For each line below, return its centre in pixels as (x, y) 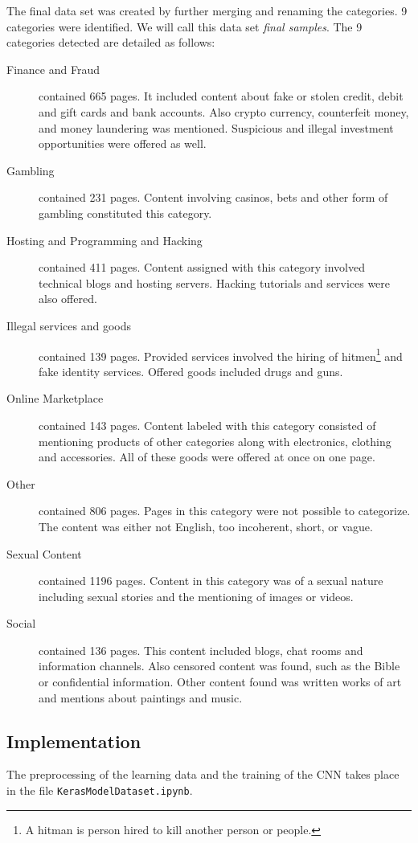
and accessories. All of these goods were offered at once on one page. (207, 457)
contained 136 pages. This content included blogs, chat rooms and (201, 650)
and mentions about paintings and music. (141, 697)
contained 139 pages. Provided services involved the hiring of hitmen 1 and (221, 354)
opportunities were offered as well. (123, 143)
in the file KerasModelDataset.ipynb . (100, 790)
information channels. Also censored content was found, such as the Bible (219, 666)
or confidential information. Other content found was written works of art (220, 682)
